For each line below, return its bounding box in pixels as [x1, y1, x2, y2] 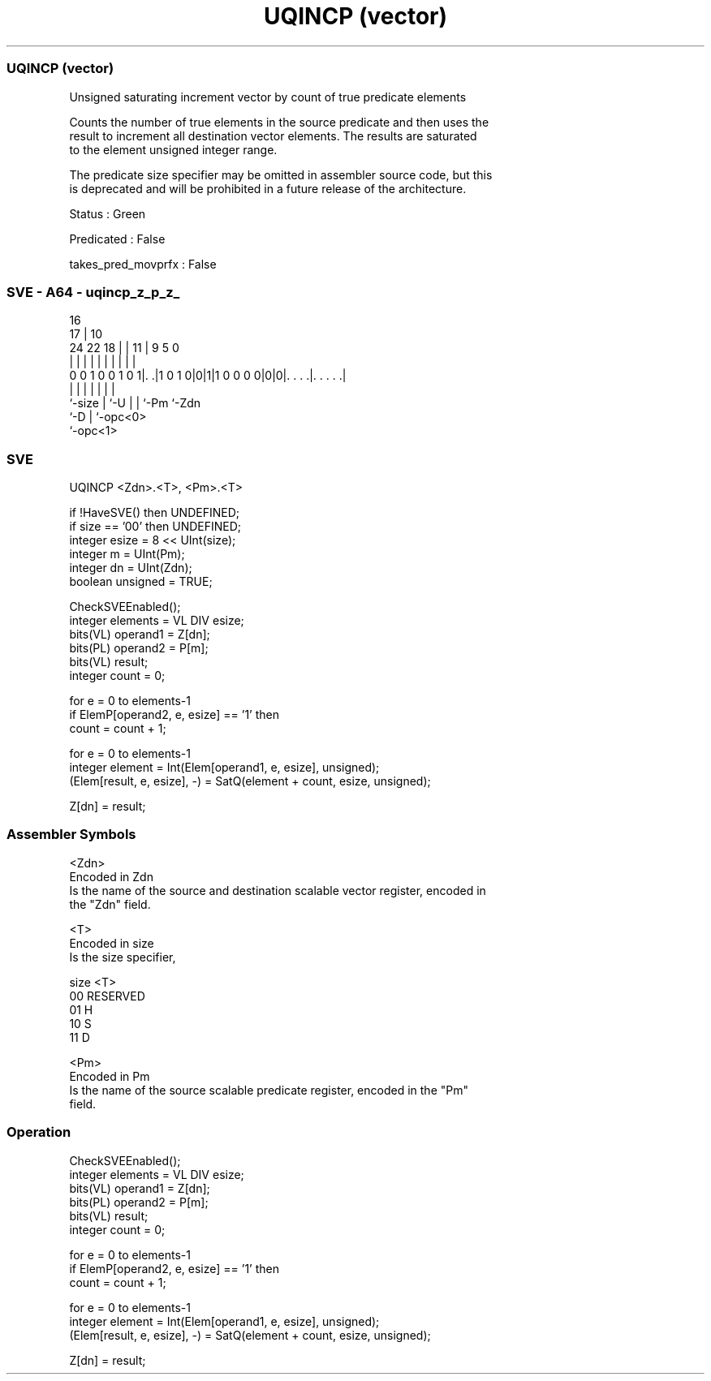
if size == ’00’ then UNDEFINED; [69, 519, 242, 533]
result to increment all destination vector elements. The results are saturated [69, 128, 477, 143]
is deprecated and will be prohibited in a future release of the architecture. [69, 181, 467, 196]
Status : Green [69, 206, 146, 221]
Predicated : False [69, 231, 166, 246]
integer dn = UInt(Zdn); [69, 561, 192, 574]
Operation [6, 1124, 71, 1141]
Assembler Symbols [6, 826, 136, 843]
